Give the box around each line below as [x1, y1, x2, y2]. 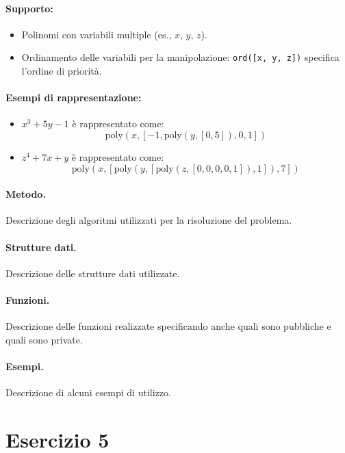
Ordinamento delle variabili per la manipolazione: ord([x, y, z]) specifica [21, 50, 340, 64]
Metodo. [5, 187, 46, 201]
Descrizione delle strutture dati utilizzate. [5, 266, 180, 280]
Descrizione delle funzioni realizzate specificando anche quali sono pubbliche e [5, 319, 331, 333]
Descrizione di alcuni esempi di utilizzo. [5, 385, 171, 400]
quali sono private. [5, 332, 83, 346]
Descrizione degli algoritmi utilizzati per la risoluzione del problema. [5, 213, 292, 227]
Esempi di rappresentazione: [5, 90, 142, 105]
